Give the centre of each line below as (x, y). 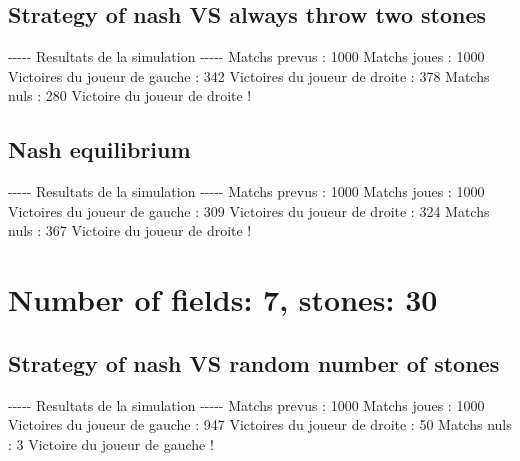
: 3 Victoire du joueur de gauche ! (111, 443)
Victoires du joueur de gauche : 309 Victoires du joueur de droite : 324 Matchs (249, 210)
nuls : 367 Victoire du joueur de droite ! (130, 230)
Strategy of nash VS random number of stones (254, 362)
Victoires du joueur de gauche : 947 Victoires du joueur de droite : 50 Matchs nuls (260, 424)
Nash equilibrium (99, 149)
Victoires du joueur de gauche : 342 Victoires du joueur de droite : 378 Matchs (249, 75)
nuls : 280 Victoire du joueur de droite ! (130, 95)
